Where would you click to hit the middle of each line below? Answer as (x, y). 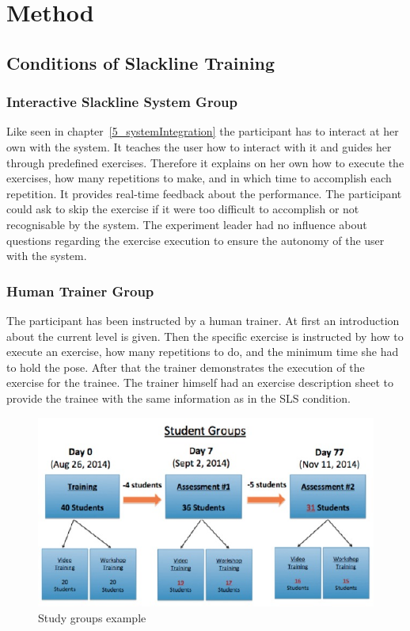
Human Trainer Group (80, 291)
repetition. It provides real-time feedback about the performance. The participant (204, 193)
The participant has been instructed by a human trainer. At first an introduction (203, 320)
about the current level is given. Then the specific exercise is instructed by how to (205, 336)
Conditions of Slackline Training (141, 62)
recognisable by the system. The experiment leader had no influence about (187, 224)
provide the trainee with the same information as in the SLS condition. (178, 398)
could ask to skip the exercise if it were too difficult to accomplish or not (183, 209)
